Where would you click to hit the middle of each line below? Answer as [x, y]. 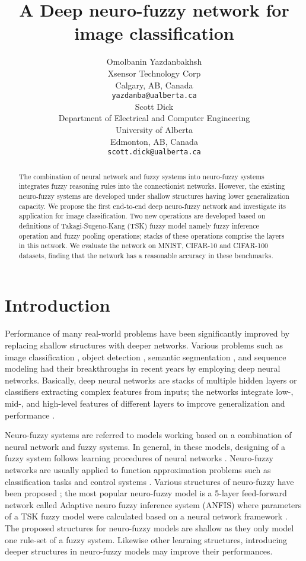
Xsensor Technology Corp [154, 73]
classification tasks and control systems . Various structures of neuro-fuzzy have [149, 481]
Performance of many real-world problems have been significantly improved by [147, 333]
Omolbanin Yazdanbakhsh [154, 61]
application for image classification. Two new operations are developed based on [142, 216]
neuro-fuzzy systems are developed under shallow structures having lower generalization [154, 196]
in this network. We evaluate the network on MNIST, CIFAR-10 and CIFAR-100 [144, 245]
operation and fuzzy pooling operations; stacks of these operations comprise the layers [152, 235]
